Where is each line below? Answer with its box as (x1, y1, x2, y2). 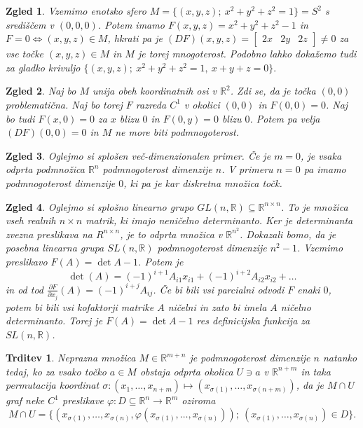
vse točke (6, 46, 44, 61)
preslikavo (6, 254, 48, 268)
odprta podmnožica (6, 162, 85, 177)
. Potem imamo (97, 17, 165, 32)
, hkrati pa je (107, 31, 163, 46)
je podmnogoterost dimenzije (189, 350, 310, 365)
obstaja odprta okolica (139, 364, 233, 378)
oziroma (181, 393, 216, 408)
